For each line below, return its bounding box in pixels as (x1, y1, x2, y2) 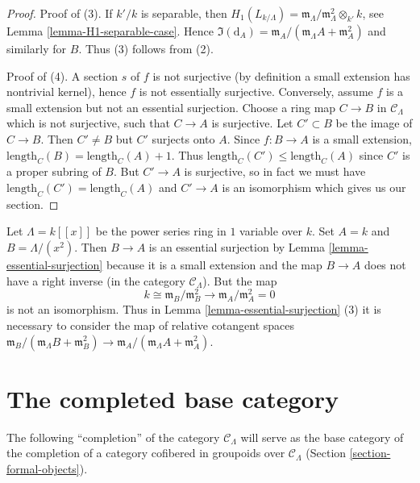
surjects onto (152, 130, 215, 147)
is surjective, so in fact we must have (184, 163, 366, 180)
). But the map (202, 272, 277, 289)
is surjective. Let (211, 115, 293, 131)
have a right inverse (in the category (6, 272, 185, 289)
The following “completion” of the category (6, 428, 220, 445)
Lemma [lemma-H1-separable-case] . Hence (6, 23, 214, 39)
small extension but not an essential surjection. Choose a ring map (6, 98, 336, 115)
